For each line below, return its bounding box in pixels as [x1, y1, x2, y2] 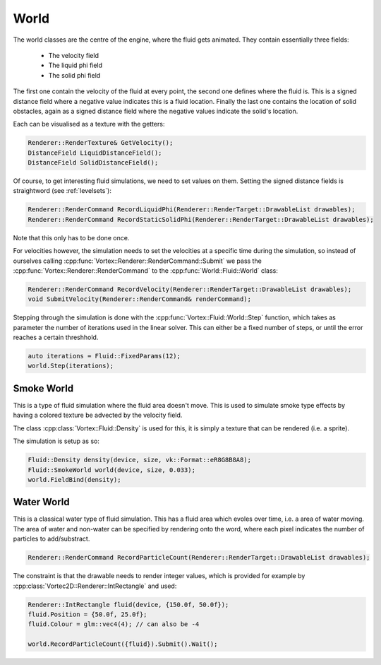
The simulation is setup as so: [13, 437, 100, 445]
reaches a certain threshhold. [13, 333, 99, 342]
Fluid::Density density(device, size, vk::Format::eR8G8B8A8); [28, 456, 252, 464]
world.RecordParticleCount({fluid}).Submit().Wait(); [28, 640, 218, 648]
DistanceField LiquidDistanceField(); [28, 148, 162, 157]
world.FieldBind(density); [28, 476, 121, 483]
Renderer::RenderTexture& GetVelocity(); [28, 139, 174, 147]
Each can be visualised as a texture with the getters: [13, 120, 165, 129]
